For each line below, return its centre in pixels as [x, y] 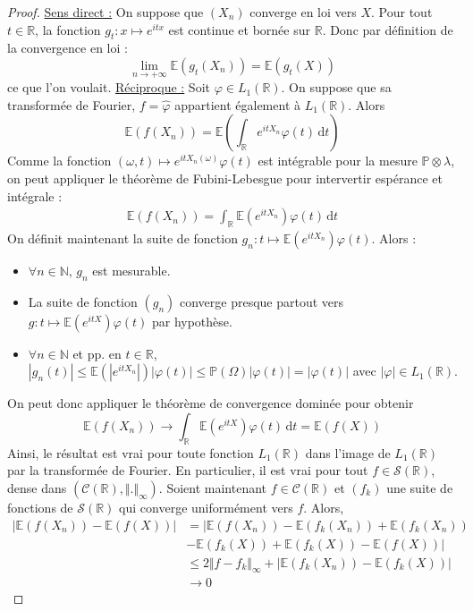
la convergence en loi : [68, 48]
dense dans [37, 487]
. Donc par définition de [388, 29]
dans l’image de [348, 452]
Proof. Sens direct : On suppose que [106, 12]
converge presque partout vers [262, 301]
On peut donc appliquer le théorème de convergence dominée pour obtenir [211, 403]
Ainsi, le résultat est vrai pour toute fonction [131, 452]
